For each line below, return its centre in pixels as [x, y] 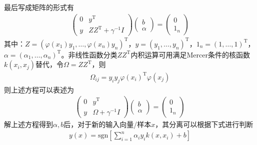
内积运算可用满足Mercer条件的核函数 [190, 54]
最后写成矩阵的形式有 [39, 7]
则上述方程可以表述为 [39, 89]
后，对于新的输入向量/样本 [107, 124]
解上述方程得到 [28, 124]
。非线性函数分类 [89, 54]
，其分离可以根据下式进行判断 [204, 124]
